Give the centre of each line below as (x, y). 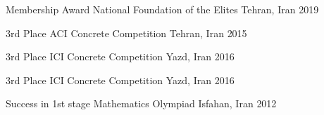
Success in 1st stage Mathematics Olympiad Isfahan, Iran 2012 (141, 103)
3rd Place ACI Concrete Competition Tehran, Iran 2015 (126, 33)
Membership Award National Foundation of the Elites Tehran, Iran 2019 (162, 9)
